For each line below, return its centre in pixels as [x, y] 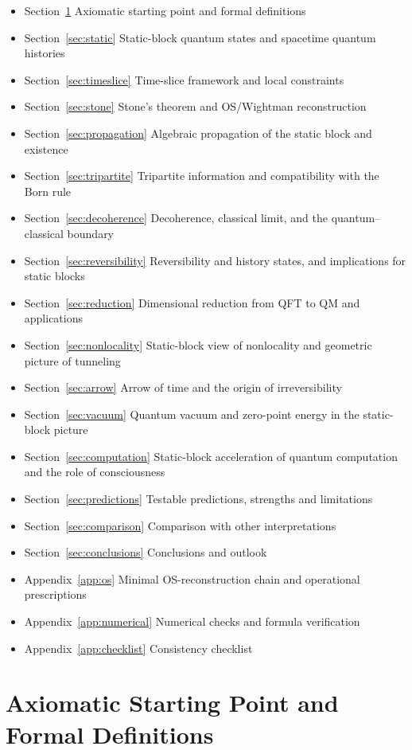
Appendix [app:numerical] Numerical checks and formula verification [192, 621]
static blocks [54, 276]
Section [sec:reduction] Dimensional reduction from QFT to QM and [192, 302]
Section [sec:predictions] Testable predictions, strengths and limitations [198, 499]
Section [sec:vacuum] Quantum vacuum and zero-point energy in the [192, 414]
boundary [91, 233]
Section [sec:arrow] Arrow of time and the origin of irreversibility [183, 387]
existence [46, 148]
